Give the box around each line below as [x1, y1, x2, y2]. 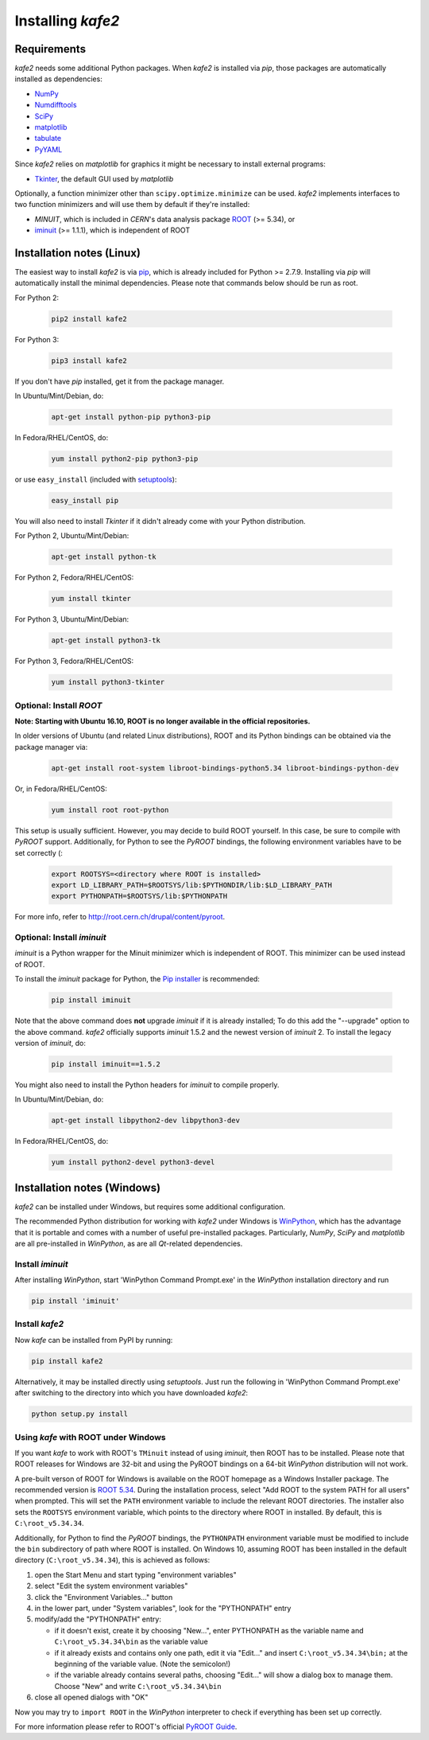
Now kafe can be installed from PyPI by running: [14, 1335, 173, 1344]
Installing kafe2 [14, 12, 120, 29]
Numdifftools [34, 100, 77, 110]
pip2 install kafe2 [51, 314, 127, 323]
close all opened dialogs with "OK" [34, 1692, 149, 1703]
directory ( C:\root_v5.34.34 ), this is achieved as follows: [14, 1555, 211, 1565]
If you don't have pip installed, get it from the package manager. [14, 376, 225, 386]
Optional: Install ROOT [14, 700, 102, 711]
